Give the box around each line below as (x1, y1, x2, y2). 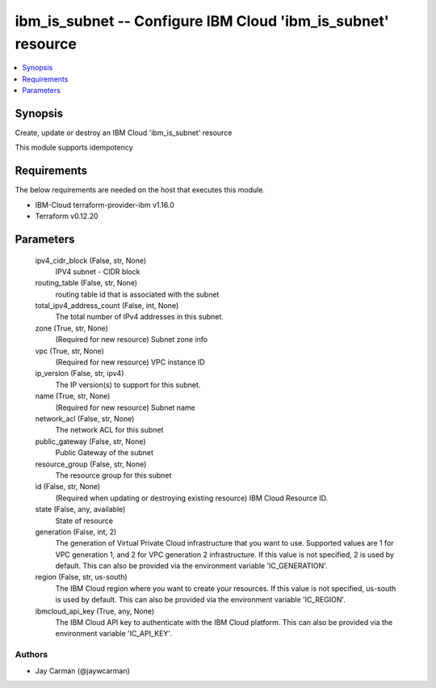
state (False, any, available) (35, 504, 126, 514)
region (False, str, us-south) (35, 572, 128, 582)
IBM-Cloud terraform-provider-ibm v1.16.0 (35, 200, 175, 209)
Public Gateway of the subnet (55, 448, 153, 458)
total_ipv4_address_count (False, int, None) (35, 301, 179, 310)
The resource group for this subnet (55, 470, 172, 480)
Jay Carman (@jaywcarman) (35, 665, 131, 675)
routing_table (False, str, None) (35, 278, 137, 288)
